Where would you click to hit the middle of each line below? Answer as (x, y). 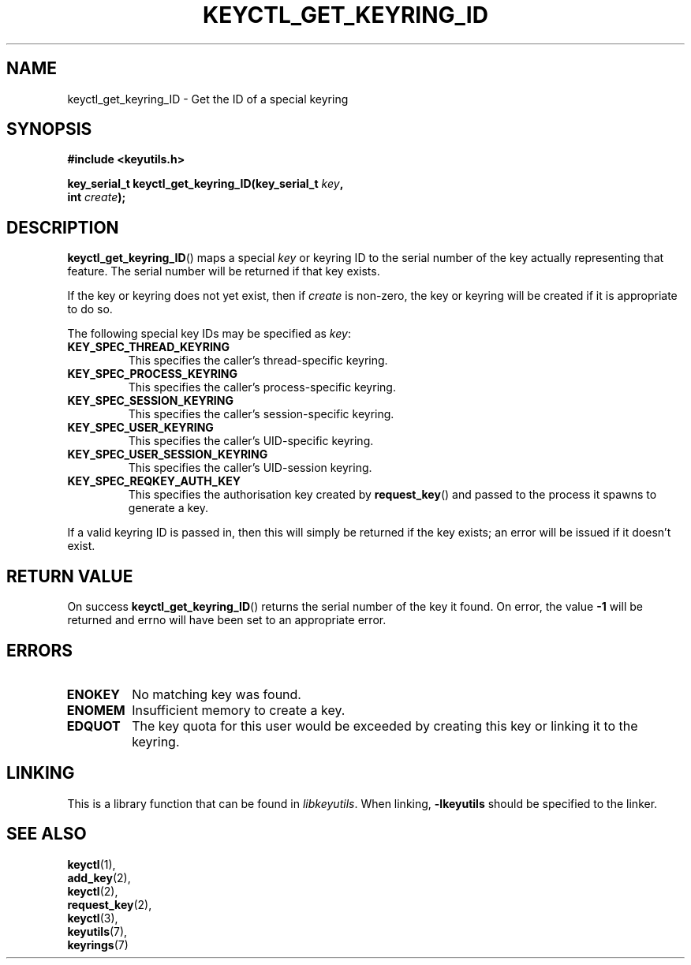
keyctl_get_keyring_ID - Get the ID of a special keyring (208, 99)
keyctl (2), (93, 891)
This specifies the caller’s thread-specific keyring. (258, 361)
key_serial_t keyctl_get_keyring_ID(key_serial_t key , (205, 184)
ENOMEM (96, 710)
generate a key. (168, 508)
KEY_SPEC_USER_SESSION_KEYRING (168, 454)
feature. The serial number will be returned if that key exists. (224, 271)
